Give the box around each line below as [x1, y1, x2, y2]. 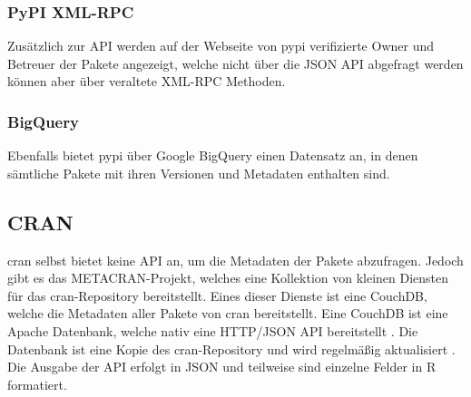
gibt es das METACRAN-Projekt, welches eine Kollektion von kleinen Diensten [7, 268, 449, 287]
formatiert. [7, 374, 67, 393]
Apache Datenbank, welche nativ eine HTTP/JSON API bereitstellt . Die [7, 321, 418, 340]
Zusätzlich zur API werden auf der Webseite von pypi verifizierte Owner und [7, 36, 434, 55]
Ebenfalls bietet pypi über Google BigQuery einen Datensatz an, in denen [7, 146, 418, 165]
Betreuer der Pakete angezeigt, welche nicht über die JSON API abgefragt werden [7, 53, 464, 73]
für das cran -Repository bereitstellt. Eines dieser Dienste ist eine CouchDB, [7, 286, 427, 305]
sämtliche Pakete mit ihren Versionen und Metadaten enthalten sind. [7, 163, 390, 182]
